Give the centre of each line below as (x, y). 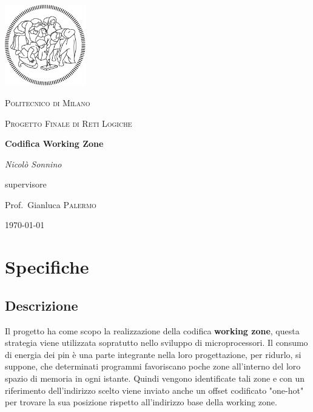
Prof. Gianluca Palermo (51, 204)
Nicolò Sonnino (33, 164)
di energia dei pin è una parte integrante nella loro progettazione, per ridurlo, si (153, 354)
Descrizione (42, 305)
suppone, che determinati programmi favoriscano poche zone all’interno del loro (153, 366)
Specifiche (47, 267)
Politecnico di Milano (48, 102)
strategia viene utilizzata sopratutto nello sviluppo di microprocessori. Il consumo (156, 343)
